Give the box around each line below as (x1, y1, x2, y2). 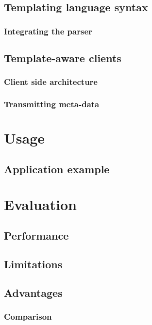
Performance (4, 228, 69, 243)
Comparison (4, 310, 52, 322)
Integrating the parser (4, 25, 92, 37)
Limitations (4, 256, 63, 271)
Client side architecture (4, 76, 98, 88)
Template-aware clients (4, 50, 121, 65)
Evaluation (4, 195, 77, 214)
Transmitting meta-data (4, 98, 100, 110)
